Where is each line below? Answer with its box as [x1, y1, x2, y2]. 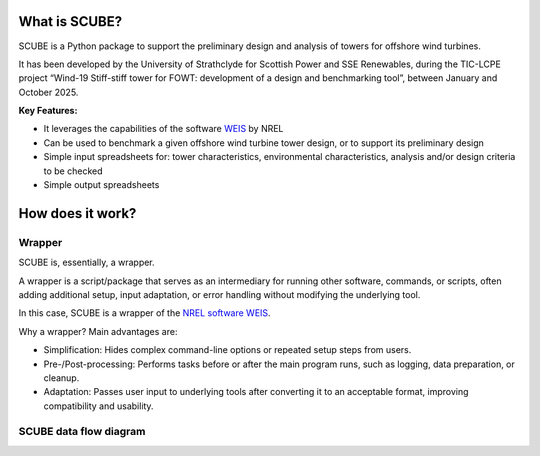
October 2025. [18, 86, 79, 98]
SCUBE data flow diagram [18, 425, 146, 439]
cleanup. [43, 371, 80, 384]
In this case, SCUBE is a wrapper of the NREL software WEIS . [18, 307, 271, 319]
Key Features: [18, 105, 78, 117]
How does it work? [18, 205, 137, 222]
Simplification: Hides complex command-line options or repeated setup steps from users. [43, 344, 412, 356]
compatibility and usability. [43, 400, 154, 412]
